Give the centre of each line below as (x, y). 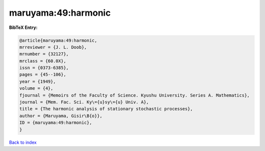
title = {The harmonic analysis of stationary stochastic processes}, (106, 109)
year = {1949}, (38, 81)
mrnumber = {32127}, (44, 54)
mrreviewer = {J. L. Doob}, (53, 47)
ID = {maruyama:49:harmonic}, (56, 123)
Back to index (23, 142)
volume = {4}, (36, 88)
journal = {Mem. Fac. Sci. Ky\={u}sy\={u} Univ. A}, (84, 102)
